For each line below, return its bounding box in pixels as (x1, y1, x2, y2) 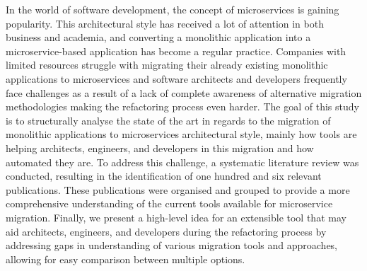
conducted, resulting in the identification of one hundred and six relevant (6, 168, 322, 183)
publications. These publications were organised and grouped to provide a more (6, 182, 350, 197)
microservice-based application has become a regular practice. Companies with (6, 43, 346, 58)
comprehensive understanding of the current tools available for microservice (6, 196, 333, 211)
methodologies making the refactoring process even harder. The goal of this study (6, 99, 359, 114)
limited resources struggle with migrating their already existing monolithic (6, 57, 328, 72)
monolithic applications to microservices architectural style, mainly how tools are (6, 127, 357, 142)
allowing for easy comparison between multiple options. (6, 251, 245, 266)
